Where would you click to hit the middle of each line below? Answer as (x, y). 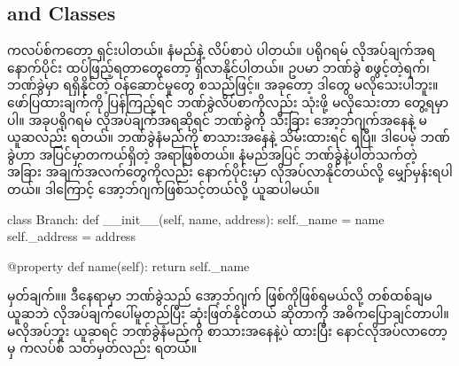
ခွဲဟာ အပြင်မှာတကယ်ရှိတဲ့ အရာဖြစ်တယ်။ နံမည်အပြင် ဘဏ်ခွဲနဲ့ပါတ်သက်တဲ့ (212, 154)
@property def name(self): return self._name (128, 265)
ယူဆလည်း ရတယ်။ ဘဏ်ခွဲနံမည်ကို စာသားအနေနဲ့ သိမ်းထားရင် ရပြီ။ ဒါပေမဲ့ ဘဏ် (229, 137)
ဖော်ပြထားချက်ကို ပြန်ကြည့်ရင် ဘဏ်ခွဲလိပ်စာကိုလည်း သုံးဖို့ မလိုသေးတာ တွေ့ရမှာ (228, 101)
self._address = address (72, 236)
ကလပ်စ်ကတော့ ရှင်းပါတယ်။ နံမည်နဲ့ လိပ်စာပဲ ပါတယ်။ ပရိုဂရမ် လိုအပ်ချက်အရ (222, 50)
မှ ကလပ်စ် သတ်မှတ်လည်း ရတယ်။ (102, 348)
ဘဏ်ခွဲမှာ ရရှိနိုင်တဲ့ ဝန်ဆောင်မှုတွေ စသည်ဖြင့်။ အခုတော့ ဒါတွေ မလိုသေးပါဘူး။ (223, 85)
